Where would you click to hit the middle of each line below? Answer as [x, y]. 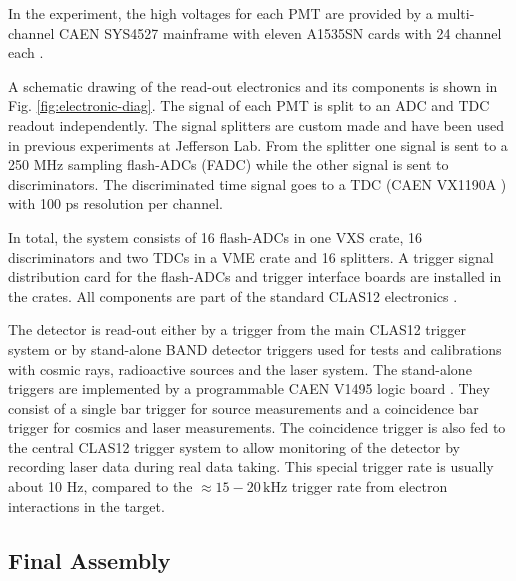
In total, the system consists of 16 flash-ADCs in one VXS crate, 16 [215, 236]
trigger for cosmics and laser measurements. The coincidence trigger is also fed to [257, 427]
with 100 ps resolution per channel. [115, 203]
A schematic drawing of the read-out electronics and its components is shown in [253, 85]
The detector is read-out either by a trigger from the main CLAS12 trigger [237, 329]
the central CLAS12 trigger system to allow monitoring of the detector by [234, 446]
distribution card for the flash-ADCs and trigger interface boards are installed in [255, 276]
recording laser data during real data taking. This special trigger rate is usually [251, 466]
